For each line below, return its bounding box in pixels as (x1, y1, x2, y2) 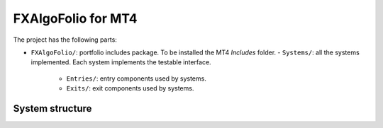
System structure (13, 103, 92, 115)
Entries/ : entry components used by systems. (66, 74, 207, 83)
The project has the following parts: (13, 35, 117, 44)
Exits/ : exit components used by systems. (66, 84, 194, 93)
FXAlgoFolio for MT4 (13, 11, 138, 26)
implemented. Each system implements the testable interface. (30, 58, 212, 66)
